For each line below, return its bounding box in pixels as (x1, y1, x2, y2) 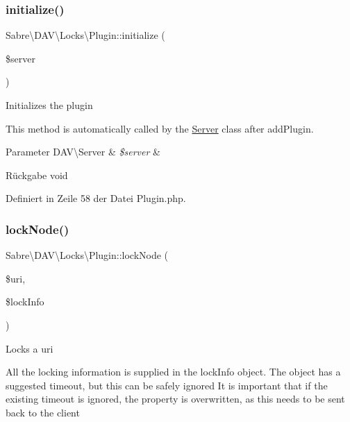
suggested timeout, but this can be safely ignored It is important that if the (6, 378, 328, 392)
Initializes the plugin (6, 98, 93, 112)
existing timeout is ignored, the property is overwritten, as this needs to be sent (6, 391, 345, 406)
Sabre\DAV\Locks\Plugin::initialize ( (6, 28, 165, 42)
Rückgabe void (6, 167, 68, 182)
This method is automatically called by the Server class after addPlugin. (6, 121, 314, 135)
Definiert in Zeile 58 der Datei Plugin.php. (6, 191, 186, 205)
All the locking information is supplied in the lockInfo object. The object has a (6, 364, 341, 379)
